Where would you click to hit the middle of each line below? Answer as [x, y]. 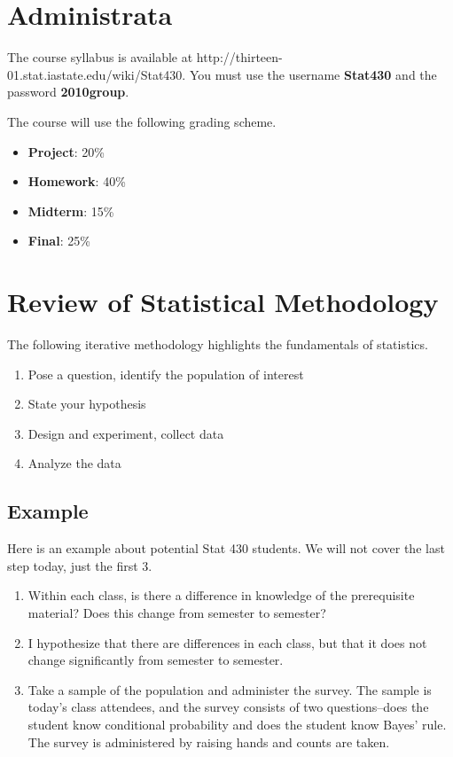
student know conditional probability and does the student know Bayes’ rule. [237, 724]
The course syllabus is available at [100, 57]
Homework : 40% [77, 181]
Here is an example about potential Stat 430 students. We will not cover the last [226, 548]
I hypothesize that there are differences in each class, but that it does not [227, 642]
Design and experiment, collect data [126, 433]
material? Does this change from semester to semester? [177, 612]
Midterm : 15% [71, 211]
